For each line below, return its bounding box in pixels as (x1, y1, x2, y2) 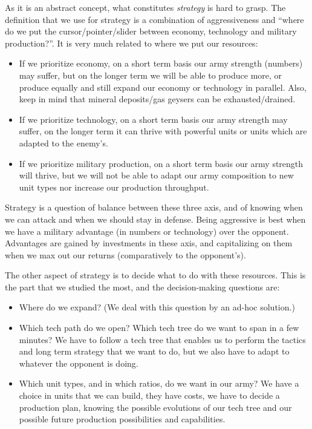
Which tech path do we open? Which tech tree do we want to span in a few (19, 321, 299, 334)
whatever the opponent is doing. (19, 356, 138, 369)
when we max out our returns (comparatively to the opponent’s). (5, 248, 246, 261)
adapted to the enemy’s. (19, 136, 108, 149)
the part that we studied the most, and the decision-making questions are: (5, 280, 280, 293)
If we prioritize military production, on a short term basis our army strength (19, 157, 304, 169)
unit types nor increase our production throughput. (19, 180, 209, 193)
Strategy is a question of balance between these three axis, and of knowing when (5, 201, 303, 214)
